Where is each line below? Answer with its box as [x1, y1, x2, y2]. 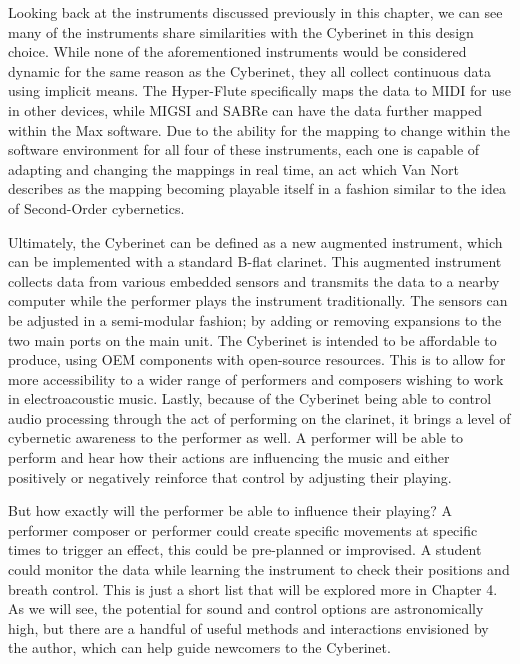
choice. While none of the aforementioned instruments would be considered [8, 41, 467, 62]
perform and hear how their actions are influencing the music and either [8, 447, 450, 468]
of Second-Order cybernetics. [8, 197, 185, 218]
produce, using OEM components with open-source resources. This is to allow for [8, 349, 506, 370]
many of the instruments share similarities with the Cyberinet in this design [8, 21, 474, 42]
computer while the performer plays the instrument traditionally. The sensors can [8, 290, 508, 311]
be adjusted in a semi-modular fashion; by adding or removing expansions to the [8, 309, 502, 330]
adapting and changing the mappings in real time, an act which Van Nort [8, 158, 459, 179]
